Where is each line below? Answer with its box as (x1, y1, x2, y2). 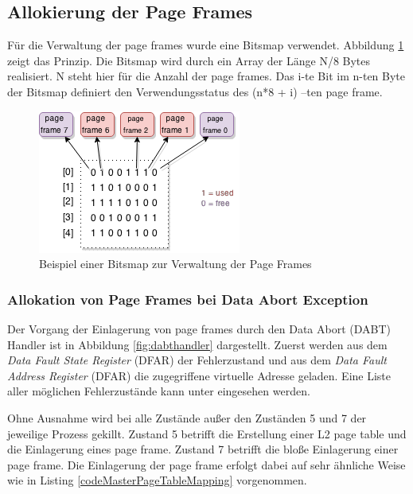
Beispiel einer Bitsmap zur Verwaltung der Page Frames (39, 255, 312, 272)
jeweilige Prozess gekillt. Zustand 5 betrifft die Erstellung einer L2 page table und (7, 425, 407, 441)
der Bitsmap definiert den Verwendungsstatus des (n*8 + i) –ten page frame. (7, 83, 383, 99)
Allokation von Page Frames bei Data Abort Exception (7, 289, 368, 309)
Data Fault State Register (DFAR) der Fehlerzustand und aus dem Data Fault (7, 352, 388, 368)
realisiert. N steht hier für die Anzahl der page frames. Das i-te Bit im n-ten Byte (7, 68, 406, 84)
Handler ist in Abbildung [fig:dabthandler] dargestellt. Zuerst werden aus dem (7, 336, 388, 352)
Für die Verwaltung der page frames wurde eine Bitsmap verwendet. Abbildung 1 (7, 37, 404, 53)
